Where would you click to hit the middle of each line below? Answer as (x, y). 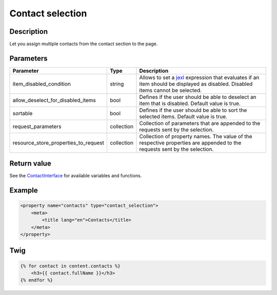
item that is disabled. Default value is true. (190, 103)
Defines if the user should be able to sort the (193, 110)
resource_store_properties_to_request (58, 142)
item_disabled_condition (42, 83)
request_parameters (37, 127)
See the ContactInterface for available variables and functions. (76, 176)
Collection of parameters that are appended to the (200, 123)
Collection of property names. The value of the (196, 136)
